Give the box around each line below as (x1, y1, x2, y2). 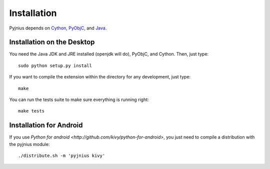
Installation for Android (9, 121, 83, 129)
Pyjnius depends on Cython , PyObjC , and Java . (9, 25, 107, 31)
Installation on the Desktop (9, 38, 95, 46)
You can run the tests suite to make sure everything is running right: (9, 96, 149, 102)
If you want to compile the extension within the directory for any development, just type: (9, 74, 191, 80)
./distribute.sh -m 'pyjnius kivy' (18, 153, 105, 158)
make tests (18, 108, 45, 114)
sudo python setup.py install (18, 62, 92, 68)
